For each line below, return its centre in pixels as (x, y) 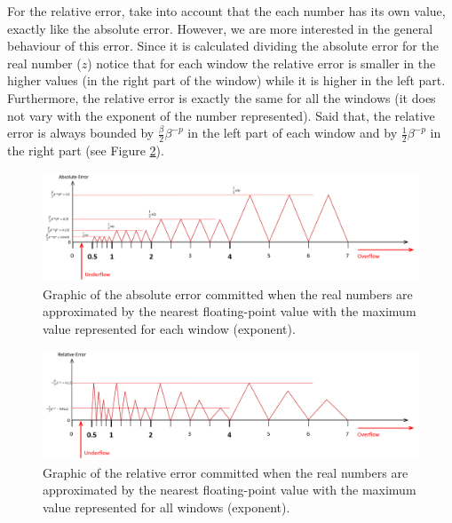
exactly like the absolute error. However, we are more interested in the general (220, 28)
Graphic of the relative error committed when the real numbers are (226, 472)
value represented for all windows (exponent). (167, 507)
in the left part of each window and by (293, 133)
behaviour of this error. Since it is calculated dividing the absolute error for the (223, 46)
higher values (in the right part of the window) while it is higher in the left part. (226, 80)
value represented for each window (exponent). (169, 328)
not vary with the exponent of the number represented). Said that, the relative (221, 115)
